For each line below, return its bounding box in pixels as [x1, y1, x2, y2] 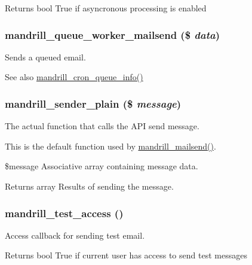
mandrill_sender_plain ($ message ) [5, 96, 182, 111]
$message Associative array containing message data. [5, 160, 198, 172]
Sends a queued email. [5, 50, 86, 63]
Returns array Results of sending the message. [5, 180, 174, 192]
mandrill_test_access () [5, 205, 124, 220]
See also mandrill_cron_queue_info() [5, 71, 143, 83]
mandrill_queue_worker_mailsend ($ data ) [5, 27, 220, 42]
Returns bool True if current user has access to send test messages [5, 249, 247, 261]
